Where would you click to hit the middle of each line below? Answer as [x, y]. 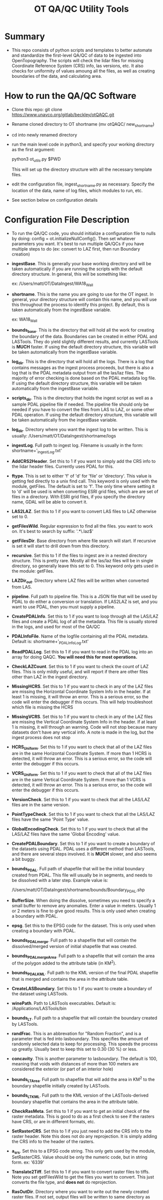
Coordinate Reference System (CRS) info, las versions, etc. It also [77, 66]
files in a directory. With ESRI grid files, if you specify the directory [78, 496]
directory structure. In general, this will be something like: [69, 274]
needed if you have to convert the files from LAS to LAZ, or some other [83, 410]
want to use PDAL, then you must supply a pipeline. [63, 607]
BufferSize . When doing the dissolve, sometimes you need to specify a [83, 900]
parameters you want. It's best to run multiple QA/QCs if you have [78, 244]
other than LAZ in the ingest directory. [50, 677]
